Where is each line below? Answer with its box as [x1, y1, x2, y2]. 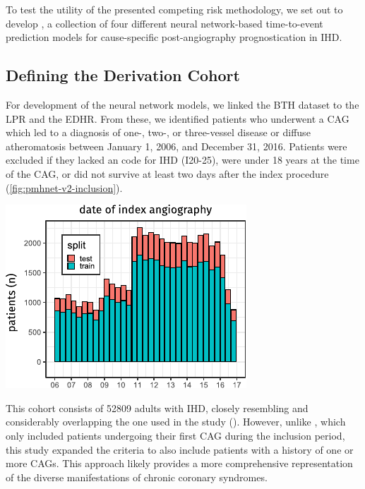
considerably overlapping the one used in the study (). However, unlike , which [6, 414, 346, 429]
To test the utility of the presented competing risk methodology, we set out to [6, 2, 343, 16]
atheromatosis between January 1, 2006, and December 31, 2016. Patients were [6, 138, 347, 153]
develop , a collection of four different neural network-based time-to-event [6, 16, 323, 30]
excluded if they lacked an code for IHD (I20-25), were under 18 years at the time [6, 152, 359, 167]
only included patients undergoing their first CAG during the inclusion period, [6, 428, 345, 442]
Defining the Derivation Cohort [6, 64, 240, 86]
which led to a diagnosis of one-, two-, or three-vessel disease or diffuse [6, 125, 311, 140]
